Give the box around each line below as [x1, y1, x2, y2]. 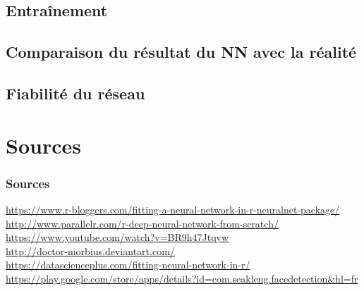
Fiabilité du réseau [6, 82, 145, 104]
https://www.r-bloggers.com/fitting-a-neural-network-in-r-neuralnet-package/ [6, 202, 340, 216]
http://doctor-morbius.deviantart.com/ [6, 243, 175, 258]
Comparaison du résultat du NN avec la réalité [6, 41, 357, 63]
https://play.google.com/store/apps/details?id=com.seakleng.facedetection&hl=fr [6, 271, 358, 285]
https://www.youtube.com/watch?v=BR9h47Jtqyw [6, 230, 229, 244]
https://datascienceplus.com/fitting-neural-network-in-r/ [6, 257, 250, 272]
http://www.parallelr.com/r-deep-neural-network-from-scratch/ [6, 216, 279, 230]
